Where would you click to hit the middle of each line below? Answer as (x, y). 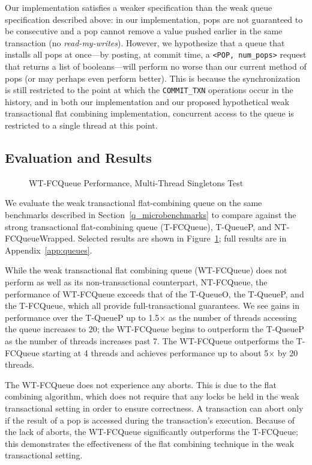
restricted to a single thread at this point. (81, 125)
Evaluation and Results (78, 158)
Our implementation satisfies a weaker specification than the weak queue (139, 7)
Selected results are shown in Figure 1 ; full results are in (182, 238)
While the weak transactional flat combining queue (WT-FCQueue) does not (146, 270)
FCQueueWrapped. (40, 238)
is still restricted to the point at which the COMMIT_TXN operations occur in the (149, 90)
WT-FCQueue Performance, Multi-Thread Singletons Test (136, 182)
